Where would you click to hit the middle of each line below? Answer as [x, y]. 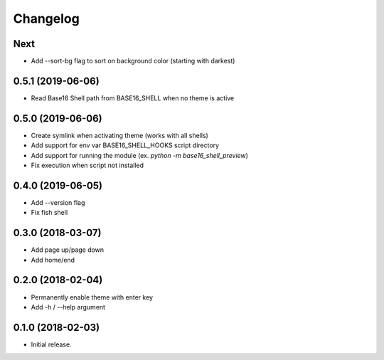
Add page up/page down [68, 250]
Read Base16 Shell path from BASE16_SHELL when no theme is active [133, 98]
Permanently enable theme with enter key [92, 297]
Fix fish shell [49, 213]
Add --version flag [58, 202]
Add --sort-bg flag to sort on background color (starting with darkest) [133, 61]
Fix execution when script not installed [87, 165]
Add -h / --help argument [68, 307]
